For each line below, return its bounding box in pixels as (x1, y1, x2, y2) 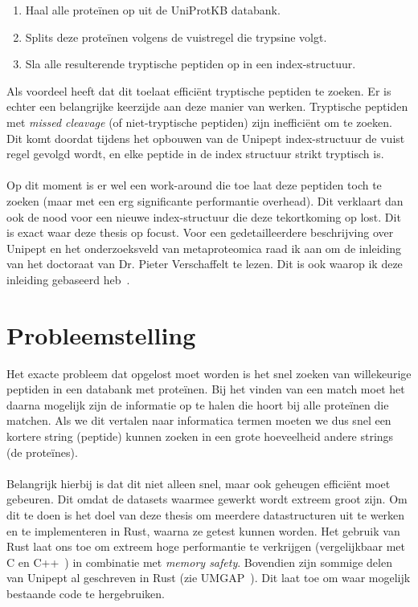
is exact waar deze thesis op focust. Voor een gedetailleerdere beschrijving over (6, 224, 394, 241)
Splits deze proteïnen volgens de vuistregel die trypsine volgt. (25, 28, 327, 45)
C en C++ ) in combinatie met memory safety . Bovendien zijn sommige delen (6, 553, 392, 570)
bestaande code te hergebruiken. (6, 585, 165, 601)
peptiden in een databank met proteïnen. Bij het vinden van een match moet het (6, 381, 405, 397)
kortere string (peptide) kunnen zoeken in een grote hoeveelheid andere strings (6, 428, 394, 444)
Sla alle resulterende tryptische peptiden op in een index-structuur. (25, 55, 356, 72)
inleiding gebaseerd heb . (6, 271, 130, 287)
